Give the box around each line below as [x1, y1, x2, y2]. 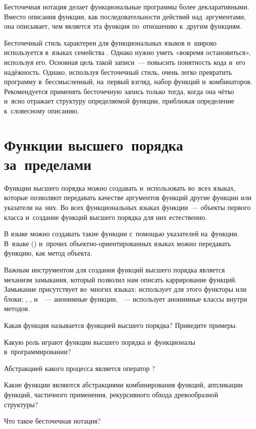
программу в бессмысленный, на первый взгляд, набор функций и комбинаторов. [4, 76, 253, 87]
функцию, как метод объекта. [4, 248, 92, 258]
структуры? [4, 399, 38, 409]
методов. [4, 303, 30, 314]
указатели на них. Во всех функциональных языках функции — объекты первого [4, 202, 251, 213]
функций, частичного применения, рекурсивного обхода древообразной [4, 389, 218, 399]
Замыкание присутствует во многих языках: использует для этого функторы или [4, 284, 247, 294]
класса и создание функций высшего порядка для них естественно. [4, 212, 207, 222]
